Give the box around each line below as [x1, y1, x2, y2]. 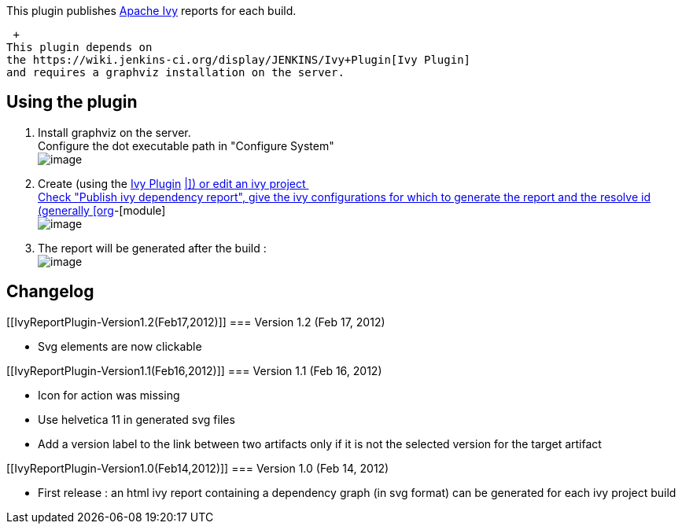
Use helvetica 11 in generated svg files [38, 412, 235, 426]
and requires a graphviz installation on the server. [6, 66, 345, 79]
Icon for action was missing [38, 388, 180, 402]
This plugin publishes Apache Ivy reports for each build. [6, 4, 297, 17]
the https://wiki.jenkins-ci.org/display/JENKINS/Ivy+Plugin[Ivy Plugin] [6, 53, 471, 66]
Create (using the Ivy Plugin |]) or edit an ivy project [38, 176, 306, 190]
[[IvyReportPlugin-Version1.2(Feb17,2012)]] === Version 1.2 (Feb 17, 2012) [6, 315, 385, 329]
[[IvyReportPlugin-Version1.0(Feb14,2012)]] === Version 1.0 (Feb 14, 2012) [6, 461, 389, 475]
